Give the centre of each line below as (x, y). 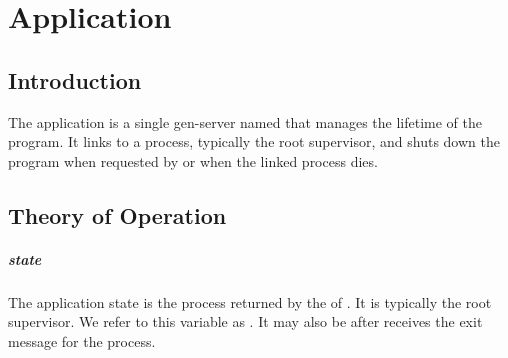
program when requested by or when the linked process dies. (193, 160)
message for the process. (82, 340)
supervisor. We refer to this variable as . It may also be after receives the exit (245, 321)
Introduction (75, 79)
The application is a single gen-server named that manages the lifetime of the (245, 121)
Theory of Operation (117, 214)
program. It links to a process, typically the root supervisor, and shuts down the (254, 141)
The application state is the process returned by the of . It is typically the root (250, 301)
